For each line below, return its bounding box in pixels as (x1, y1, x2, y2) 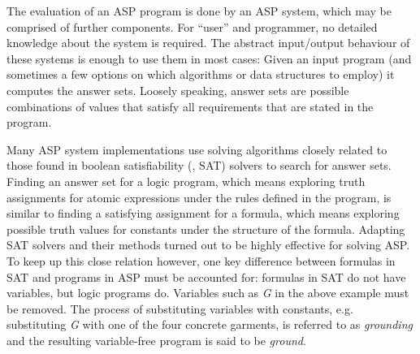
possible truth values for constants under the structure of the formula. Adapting (6, 220, 405, 237)
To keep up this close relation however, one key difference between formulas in (6, 252, 396, 269)
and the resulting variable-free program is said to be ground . (6, 331, 306, 348)
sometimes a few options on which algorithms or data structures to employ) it (6, 66, 395, 83)
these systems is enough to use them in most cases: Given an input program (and (6, 50, 412, 67)
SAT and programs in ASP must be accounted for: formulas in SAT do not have (6, 268, 406, 285)
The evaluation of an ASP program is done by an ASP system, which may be (6, 2, 392, 19)
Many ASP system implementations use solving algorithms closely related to (6, 140, 388, 158)
